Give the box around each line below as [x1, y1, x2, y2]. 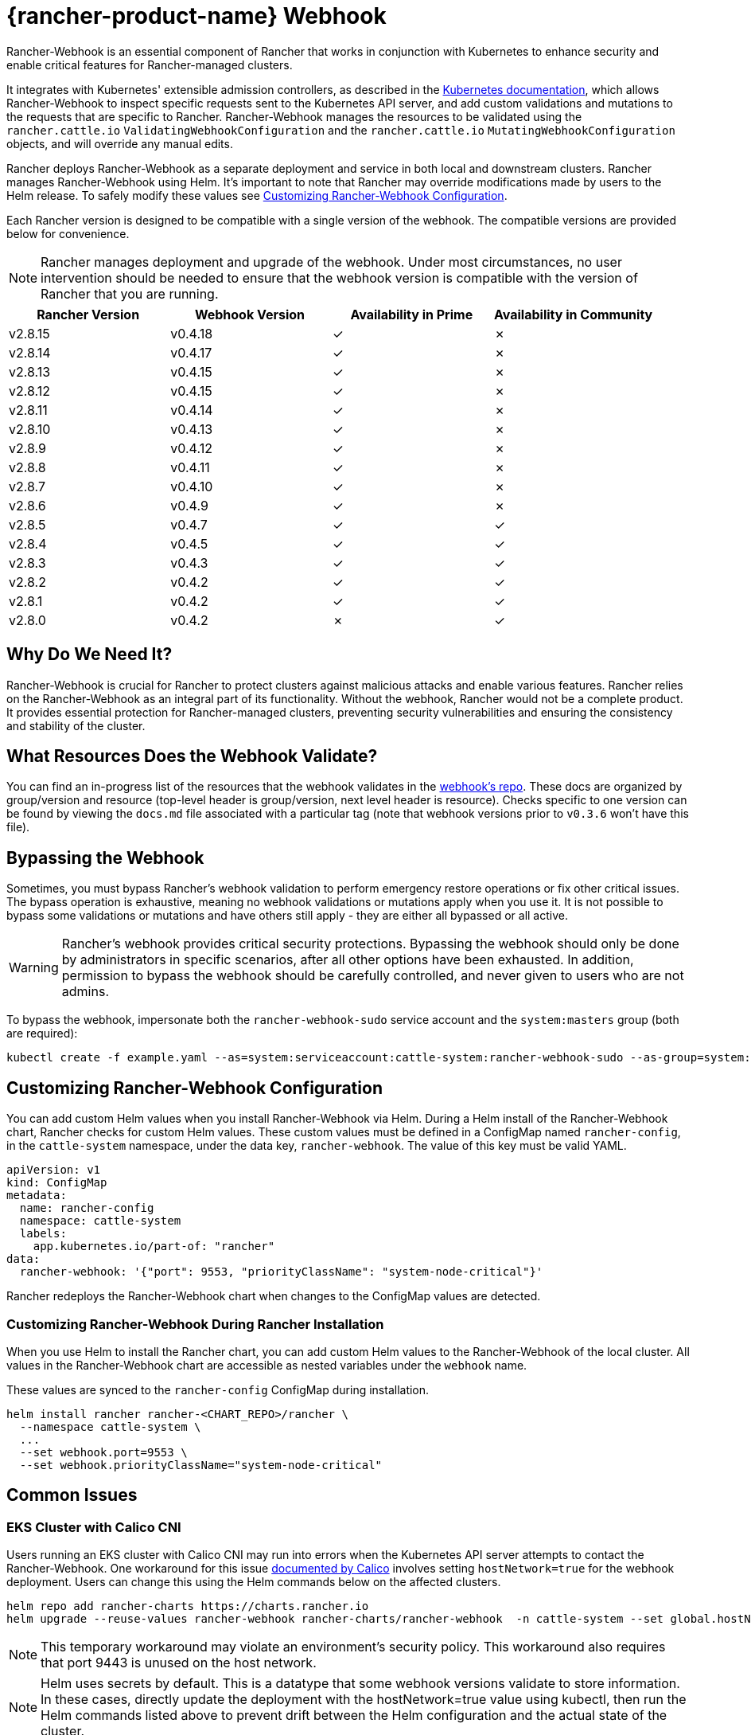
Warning [9, 959, 59, 976]
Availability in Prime [350, 306, 473, 322]
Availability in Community [493, 306, 653, 322]
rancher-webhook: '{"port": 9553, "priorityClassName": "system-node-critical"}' [19, 1265, 543, 1279]
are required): [6, 1026, 78, 1041]
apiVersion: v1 [6, 1163, 101, 1177]
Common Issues [6, 1485, 138, 1506]
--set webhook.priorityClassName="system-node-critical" [19, 1458, 383, 1471]
